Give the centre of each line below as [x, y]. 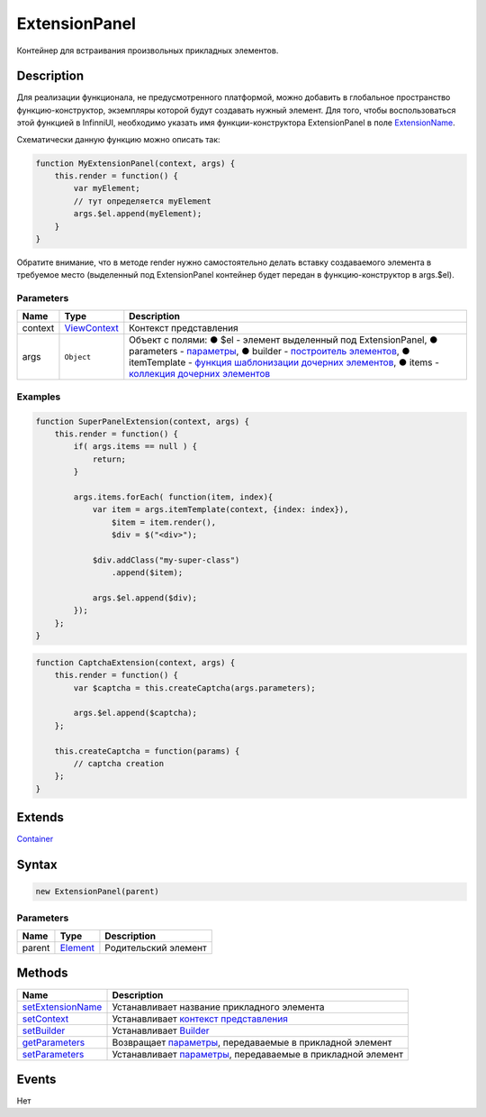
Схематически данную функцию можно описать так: [118, 139]
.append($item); [147, 573]
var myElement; [107, 188]
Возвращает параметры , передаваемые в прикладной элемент [252, 1042]
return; [109, 459]
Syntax [37, 865]
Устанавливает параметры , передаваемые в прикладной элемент [258, 1054]
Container [35, 839]
